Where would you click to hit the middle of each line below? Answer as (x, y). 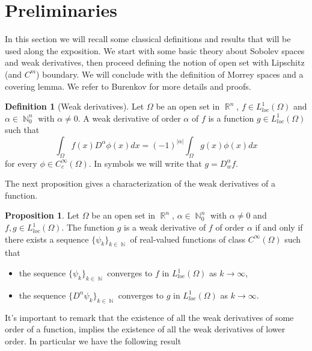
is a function (231, 118)
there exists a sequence (47, 239)
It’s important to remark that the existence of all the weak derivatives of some (149, 317)
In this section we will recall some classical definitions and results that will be (148, 39)
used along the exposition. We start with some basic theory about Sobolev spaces (155, 50)
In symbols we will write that (148, 163)
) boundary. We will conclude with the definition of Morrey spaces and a (170, 74)
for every (21, 163)
